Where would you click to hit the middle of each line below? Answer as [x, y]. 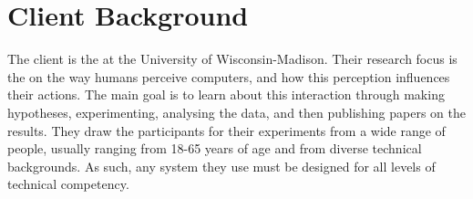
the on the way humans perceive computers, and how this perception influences [229, 76]
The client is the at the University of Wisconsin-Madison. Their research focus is [232, 59]
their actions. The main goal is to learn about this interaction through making [226, 94]
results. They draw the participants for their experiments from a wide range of [226, 130]
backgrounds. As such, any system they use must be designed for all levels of [221, 166]
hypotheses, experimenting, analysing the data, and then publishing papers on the [236, 112]
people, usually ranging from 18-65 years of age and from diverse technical [215, 148]
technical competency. [68, 184]
